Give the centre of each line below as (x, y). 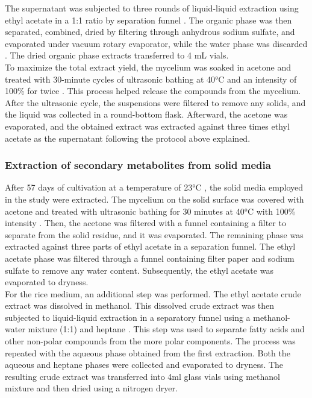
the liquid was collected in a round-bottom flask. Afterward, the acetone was (146, 114)
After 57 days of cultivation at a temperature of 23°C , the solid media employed (154, 187)
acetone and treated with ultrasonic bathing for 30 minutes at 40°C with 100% (150, 211)
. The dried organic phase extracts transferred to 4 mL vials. (117, 55)
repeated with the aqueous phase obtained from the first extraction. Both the (148, 352)
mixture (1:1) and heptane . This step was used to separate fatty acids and (166, 329)
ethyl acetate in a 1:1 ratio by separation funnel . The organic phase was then (148, 20)
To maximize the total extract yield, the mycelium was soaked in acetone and (148, 67)
